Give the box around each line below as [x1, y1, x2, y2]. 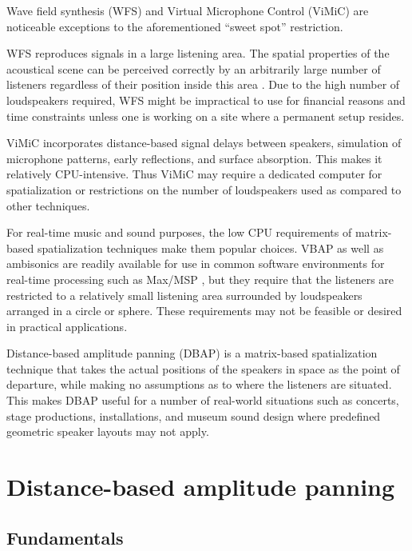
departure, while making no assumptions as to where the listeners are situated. [6, 376, 392, 393]
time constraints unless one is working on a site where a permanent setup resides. [6, 107, 405, 124]
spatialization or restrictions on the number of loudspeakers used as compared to [6, 181, 402, 198]
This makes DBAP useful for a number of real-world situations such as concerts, [6, 392, 399, 409]
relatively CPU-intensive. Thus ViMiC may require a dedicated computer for [6, 166, 382, 182]
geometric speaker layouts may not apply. [6, 423, 209, 440]
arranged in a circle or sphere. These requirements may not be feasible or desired [6, 302, 402, 319]
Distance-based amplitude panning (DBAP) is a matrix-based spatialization [6, 345, 378, 361]
